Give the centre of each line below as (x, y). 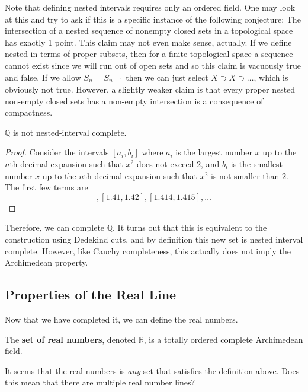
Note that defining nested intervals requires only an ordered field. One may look (150, 7)
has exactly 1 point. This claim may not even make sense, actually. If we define (148, 42)
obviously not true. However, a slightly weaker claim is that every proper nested (150, 89)
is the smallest (257, 163)
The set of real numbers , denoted (70, 339)
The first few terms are (46, 187)
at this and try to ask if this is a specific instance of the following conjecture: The (153, 19)
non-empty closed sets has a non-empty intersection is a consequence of (134, 101)
